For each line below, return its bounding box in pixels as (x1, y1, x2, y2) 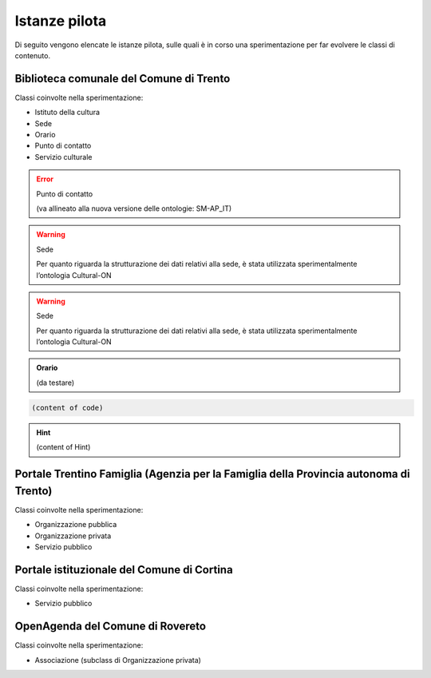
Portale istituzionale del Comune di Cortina (14, 563, 233, 577)
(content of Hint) (36, 442, 91, 452)
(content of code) (31, 403, 104, 412)
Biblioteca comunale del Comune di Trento (14, 72, 231, 85)
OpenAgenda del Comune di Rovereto (14, 620, 207, 633)
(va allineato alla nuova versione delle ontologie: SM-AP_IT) (36, 204, 232, 213)
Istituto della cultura (34, 108, 100, 117)
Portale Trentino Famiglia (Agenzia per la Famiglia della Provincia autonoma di (14, 467, 410, 481)
